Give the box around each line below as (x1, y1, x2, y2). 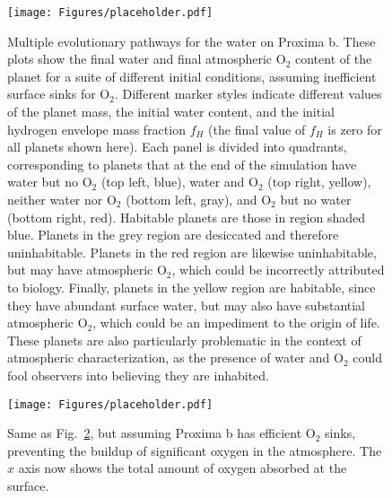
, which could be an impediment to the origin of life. (92, 313, 380, 332)
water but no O (7, 172, 92, 191)
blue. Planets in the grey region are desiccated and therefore (7, 225, 339, 244)
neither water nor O (7, 190, 117, 208)
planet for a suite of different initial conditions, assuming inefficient (7, 66, 377, 85)
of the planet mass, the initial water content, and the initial (7, 102, 335, 121)
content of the (295, 49, 372, 68)
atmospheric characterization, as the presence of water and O (7, 348, 344, 367)
